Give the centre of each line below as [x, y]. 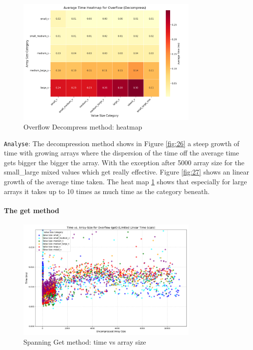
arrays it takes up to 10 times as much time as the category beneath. [107, 191]
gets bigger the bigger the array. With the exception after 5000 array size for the [124, 162]
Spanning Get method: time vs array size [85, 341]
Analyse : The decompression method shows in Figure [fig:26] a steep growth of [122, 143]
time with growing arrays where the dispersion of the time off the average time [122, 153]
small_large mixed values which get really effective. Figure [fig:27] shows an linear [127, 172]
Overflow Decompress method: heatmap [83, 127]
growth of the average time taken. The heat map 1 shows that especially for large [126, 182]
